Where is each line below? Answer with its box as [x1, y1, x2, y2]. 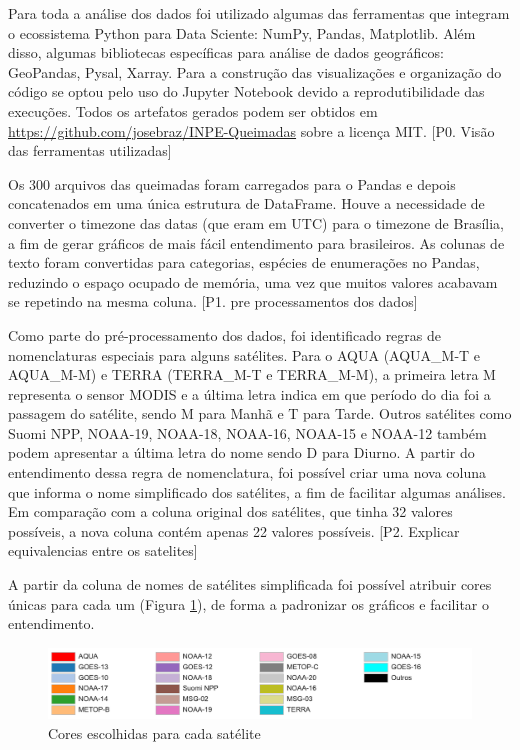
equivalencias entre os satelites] [8, 540, 198, 561]
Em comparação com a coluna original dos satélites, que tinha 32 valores [8, 501, 453, 522]
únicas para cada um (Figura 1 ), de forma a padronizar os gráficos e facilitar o [8, 593, 489, 614]
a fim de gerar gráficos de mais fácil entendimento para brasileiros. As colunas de [8, 232, 505, 253]
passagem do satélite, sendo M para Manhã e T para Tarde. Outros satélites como [8, 403, 512, 424]
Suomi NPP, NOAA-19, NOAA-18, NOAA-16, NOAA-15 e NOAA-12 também [8, 422, 487, 443]
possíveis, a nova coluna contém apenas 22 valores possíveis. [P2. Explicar [8, 520, 460, 541]
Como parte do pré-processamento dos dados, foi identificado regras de [8, 324, 442, 345]
